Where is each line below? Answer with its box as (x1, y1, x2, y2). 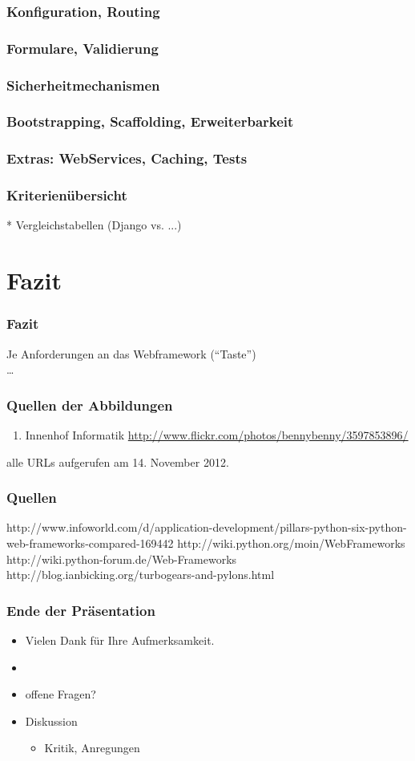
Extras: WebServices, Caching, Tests (6, 148, 248, 168)
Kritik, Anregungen (44, 739, 140, 756)
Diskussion (25, 712, 78, 729)
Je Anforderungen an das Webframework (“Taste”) (6, 345, 256, 362)
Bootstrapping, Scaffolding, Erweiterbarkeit (6, 111, 294, 132)
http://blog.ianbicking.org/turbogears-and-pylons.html (6, 566, 275, 583)
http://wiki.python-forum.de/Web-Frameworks (6, 550, 237, 567)
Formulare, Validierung (6, 38, 159, 58)
